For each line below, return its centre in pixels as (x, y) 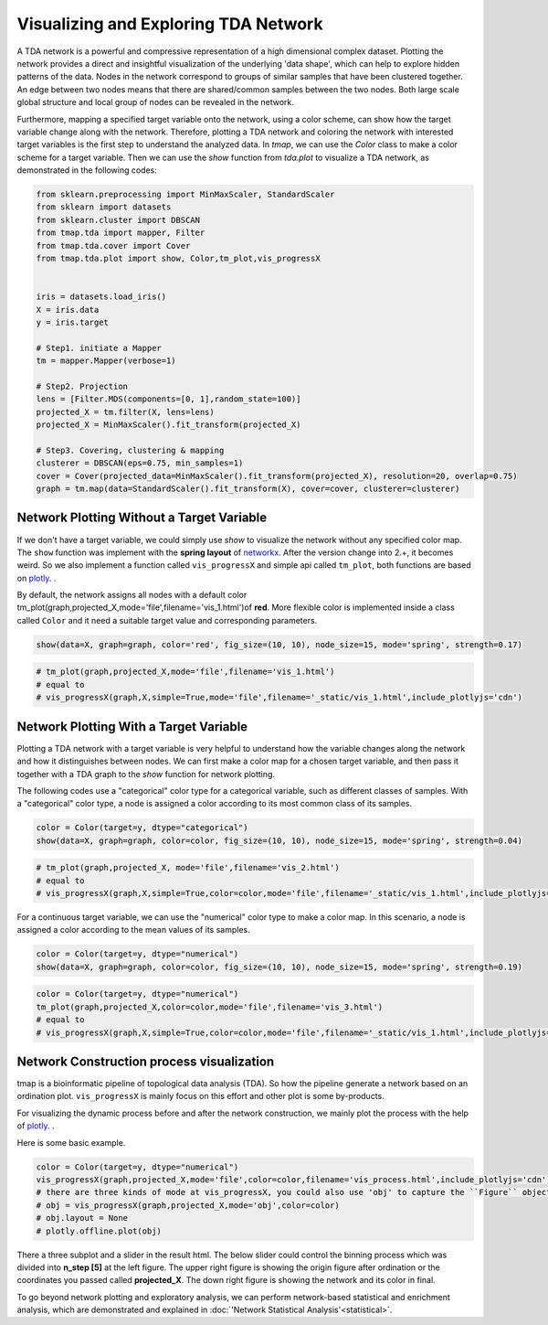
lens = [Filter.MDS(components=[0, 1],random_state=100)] (169, 399)
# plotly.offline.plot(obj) (99, 1231)
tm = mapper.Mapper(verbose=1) (106, 361)
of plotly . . (36, 1126)
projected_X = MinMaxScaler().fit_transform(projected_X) (169, 425)
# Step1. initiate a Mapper (99, 348)
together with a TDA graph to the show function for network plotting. (146, 774)
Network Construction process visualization (146, 1061)
